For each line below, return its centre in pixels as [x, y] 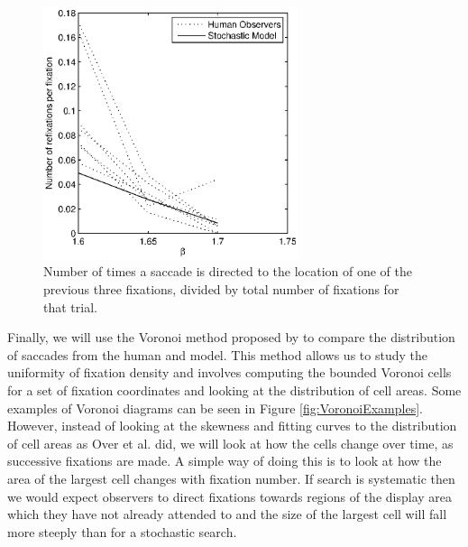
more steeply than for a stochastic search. [122, 531]
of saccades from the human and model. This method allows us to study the [217, 354]
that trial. [70, 306]
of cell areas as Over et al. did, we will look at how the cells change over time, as [230, 443]
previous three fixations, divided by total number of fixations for [221, 288]
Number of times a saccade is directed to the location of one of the [228, 271]
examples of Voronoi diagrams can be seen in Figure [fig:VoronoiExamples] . [215, 408]
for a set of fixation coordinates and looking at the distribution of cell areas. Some [234, 389]
